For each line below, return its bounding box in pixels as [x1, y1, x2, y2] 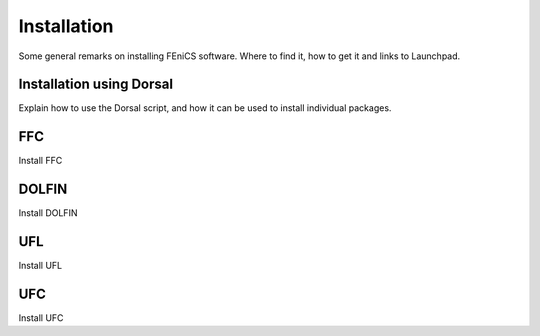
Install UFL [18, 260, 63, 272]
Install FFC [18, 155, 63, 167]
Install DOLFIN [18, 207, 78, 219]
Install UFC [18, 312, 64, 324]
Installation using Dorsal [18, 76, 174, 93]
